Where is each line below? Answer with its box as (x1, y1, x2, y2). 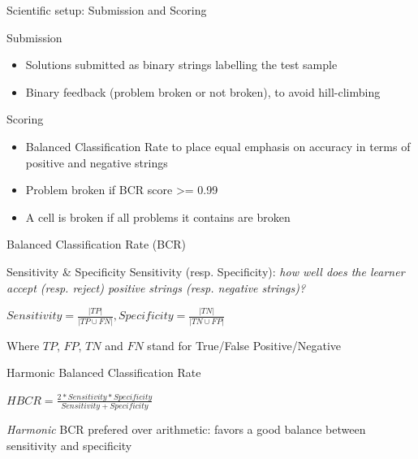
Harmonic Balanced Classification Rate (6, 364, 201, 381)
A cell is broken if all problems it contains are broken (25, 208, 291, 225)
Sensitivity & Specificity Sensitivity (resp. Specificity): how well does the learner (6, 262, 405, 279)
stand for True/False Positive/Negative (147, 336, 342, 353)
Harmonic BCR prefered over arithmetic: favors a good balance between (6, 421, 366, 438)
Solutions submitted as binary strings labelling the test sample (25, 56, 338, 73)
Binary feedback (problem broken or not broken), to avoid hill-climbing (25, 83, 381, 100)
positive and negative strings (25, 154, 168, 171)
